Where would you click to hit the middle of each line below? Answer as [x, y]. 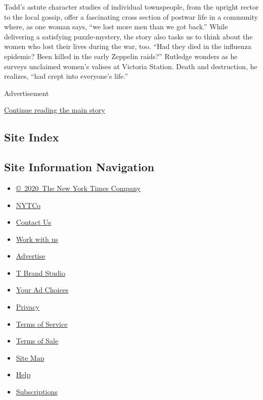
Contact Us [34, 222]
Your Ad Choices [42, 290]
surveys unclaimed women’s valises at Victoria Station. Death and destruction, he [131, 66]
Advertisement [27, 93]
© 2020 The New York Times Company [78, 188]
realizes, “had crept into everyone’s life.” [66, 76]
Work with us [37, 239]
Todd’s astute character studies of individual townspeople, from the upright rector [131, 7]
